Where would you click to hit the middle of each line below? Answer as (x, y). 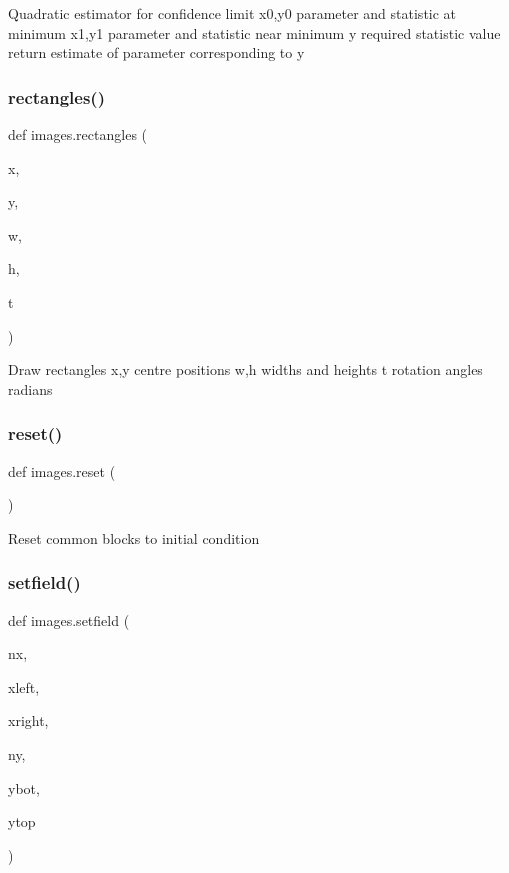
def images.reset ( (62, 470)
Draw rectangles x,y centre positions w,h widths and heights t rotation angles (245, 369)
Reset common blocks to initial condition (134, 537)
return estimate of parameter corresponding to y (156, 52)
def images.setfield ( (69, 619)
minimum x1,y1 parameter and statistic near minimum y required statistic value (254, 32)
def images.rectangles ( (78, 134)
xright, (28, 720)
